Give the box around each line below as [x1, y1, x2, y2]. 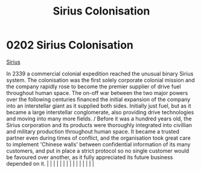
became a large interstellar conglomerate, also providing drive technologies [6, 108, 194, 116]
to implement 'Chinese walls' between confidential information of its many [6, 140, 191, 148]
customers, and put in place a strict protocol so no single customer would [6, 147, 190, 154]
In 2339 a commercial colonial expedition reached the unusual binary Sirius [6, 70, 194, 77]
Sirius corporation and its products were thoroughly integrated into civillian [6, 121, 192, 128]
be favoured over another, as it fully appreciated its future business [6, 153, 173, 161]
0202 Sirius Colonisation [6, 38, 134, 52]
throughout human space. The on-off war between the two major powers [6, 89, 188, 96]
